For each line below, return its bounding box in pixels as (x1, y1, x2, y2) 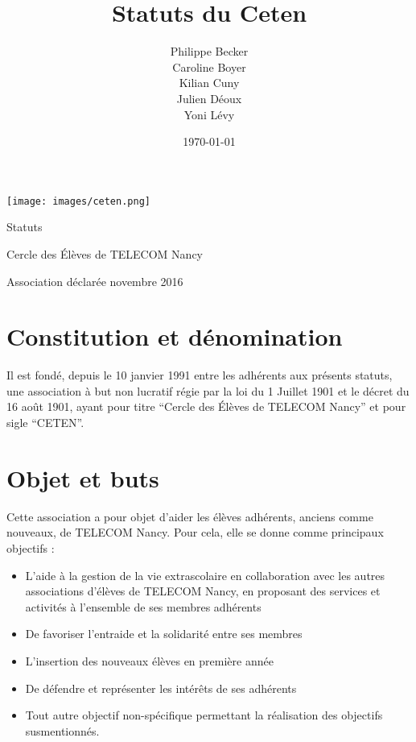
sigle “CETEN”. (6, 414, 84, 431)
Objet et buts (6, 461, 159, 494)
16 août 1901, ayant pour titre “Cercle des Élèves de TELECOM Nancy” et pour (6, 398, 406, 415)
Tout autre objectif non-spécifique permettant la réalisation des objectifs (25, 707, 383, 723)
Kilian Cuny (179, 74, 240, 91)
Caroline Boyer (172, 58, 246, 75)
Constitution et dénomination (6, 320, 343, 353)
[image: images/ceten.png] (6, 195, 150, 207)
